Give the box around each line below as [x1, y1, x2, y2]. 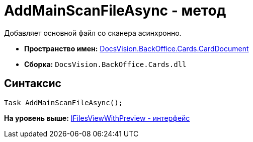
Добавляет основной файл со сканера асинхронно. [4, 28, 182, 37]
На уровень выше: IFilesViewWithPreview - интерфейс [4, 113, 190, 122]
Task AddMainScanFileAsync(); [4, 98, 123, 107]
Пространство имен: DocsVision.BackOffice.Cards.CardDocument [24, 44, 249, 53]
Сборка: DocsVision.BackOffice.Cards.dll [24, 59, 187, 68]
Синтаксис [4, 77, 61, 90]
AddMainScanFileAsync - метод [4, 2, 226, 19]
